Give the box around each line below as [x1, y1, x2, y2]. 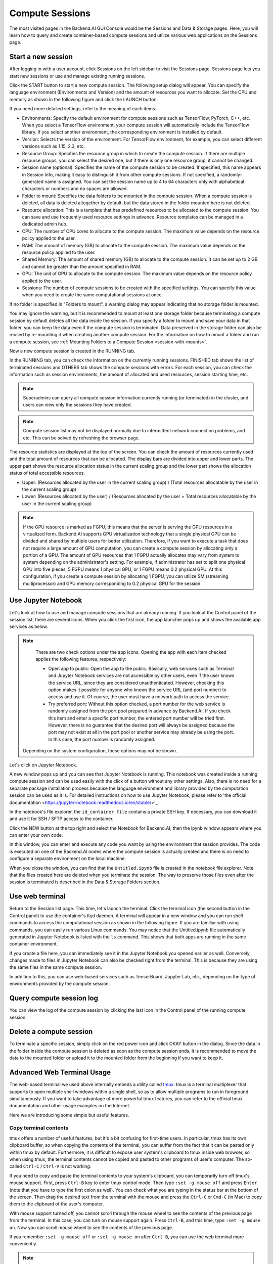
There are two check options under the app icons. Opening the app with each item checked [35, 649, 227, 655]
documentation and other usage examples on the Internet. [9, 1103, 131, 1109]
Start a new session [9, 53, 73, 61]
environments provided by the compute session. [9, 981, 110, 987]
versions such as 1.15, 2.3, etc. [22, 143, 85, 149]
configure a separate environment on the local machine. [9, 855, 126, 862]
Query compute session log [9, 994, 99, 1003]
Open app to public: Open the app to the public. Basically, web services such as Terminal [48, 665, 234, 671]
